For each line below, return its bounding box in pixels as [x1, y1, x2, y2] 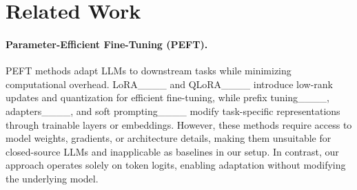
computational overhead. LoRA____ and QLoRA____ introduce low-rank [6, 76, 333, 91]
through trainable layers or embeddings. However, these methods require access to [6, 117, 352, 131]
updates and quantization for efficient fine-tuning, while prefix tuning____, [6, 90, 330, 105]
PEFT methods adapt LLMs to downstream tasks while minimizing [6, 63, 292, 78]
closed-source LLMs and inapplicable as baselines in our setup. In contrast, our [6, 144, 339, 158]
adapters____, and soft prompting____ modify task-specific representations [6, 103, 340, 118]
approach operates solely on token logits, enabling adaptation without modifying [6, 158, 346, 172]
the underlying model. [6, 171, 99, 185]
